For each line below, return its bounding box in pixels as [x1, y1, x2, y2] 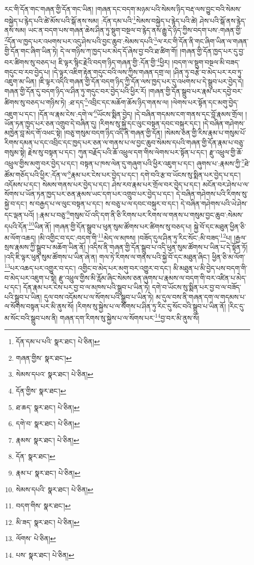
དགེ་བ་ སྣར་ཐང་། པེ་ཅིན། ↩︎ [16, 418, 80, 429]
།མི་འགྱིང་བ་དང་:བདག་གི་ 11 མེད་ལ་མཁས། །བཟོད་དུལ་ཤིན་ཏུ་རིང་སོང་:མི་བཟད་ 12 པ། [38, 231, 232, 242]
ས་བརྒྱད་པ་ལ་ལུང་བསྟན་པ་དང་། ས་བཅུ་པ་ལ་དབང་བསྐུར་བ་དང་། [29, 198, 178, 208]
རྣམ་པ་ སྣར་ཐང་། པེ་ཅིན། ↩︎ [16, 468, 80, 478]
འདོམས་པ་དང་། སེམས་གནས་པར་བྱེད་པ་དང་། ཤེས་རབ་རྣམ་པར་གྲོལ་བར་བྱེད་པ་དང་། [4, 179, 201, 189]
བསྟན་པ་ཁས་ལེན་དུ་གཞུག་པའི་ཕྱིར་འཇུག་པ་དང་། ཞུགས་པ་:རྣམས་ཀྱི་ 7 [79, 157, 245, 168]
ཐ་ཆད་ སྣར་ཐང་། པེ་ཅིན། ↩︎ [16, 402, 80, 412]
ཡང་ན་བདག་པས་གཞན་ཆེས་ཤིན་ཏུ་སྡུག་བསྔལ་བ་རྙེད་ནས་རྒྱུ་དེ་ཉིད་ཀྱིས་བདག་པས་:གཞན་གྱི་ [28, 24, 242, 35]
